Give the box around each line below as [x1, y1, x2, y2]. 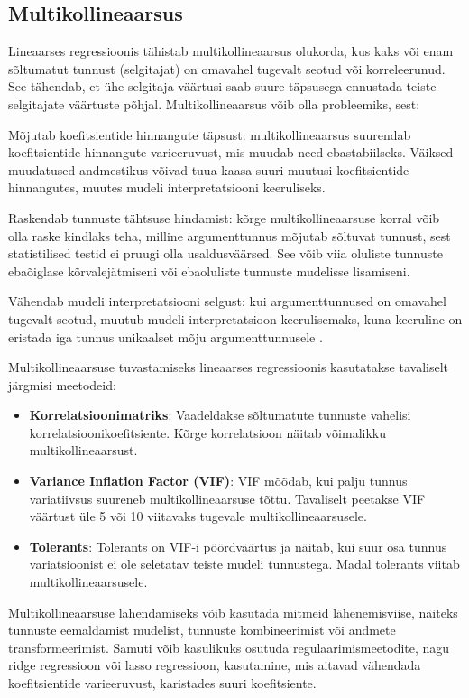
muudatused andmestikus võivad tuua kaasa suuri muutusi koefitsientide [8, 160, 409, 179]
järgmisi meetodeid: [8, 375, 116, 394]
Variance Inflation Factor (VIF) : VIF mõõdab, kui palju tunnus [29, 471, 408, 490]
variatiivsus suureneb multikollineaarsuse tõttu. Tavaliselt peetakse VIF [29, 489, 426, 507]
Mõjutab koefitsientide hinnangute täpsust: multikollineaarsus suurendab [8, 125, 411, 144]
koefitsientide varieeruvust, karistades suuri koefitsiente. [8, 674, 317, 693]
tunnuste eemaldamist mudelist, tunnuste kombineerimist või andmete [8, 620, 396, 639]
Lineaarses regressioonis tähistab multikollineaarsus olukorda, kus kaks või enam [8, 42, 454, 60]
